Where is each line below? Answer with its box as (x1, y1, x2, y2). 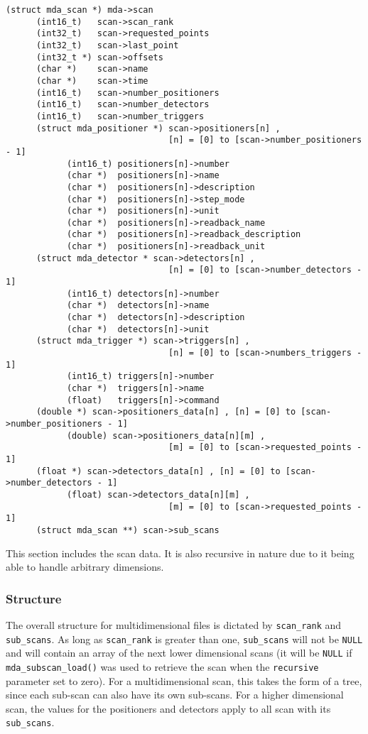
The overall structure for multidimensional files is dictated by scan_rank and (6, 617, 342, 632)
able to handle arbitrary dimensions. (6, 559, 164, 574)
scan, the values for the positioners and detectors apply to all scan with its (6, 701, 331, 716)
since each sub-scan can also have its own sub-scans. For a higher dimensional (6, 687, 344, 702)
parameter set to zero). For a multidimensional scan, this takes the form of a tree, (6, 673, 362, 688)
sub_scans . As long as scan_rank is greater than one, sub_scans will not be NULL (6, 631, 363, 646)
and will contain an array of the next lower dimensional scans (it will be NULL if (6, 645, 352, 660)
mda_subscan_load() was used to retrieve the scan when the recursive (6, 659, 319, 674)
